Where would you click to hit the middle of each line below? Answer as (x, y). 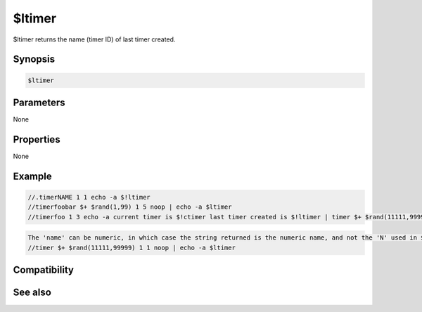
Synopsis (34, 59)
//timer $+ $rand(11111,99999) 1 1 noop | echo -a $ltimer (132, 247)
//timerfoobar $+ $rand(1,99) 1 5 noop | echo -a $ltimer (130, 207)
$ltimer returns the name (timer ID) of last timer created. (94, 39)
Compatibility (43, 270)
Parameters (39, 102)
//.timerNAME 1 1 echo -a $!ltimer (89, 197)
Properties (37, 139)
